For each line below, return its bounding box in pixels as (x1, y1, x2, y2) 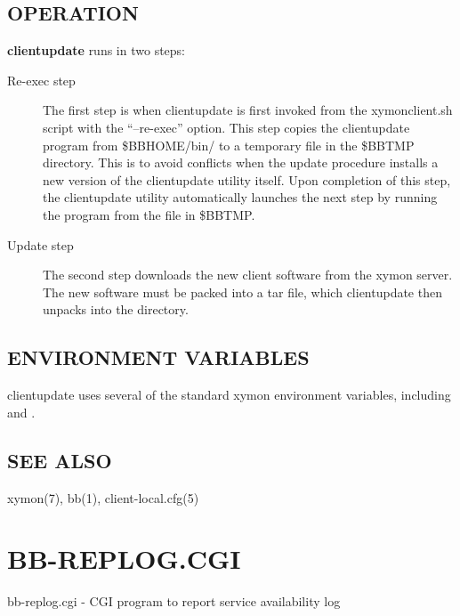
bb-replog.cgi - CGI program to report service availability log (7, 592, 341, 611)
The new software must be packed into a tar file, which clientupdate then (43, 282, 442, 301)
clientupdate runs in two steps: (7, 41, 186, 60)
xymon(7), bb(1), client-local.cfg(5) (7, 488, 199, 507)
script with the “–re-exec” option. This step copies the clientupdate (43, 118, 410, 136)
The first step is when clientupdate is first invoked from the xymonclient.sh (43, 101, 453, 119)
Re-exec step (7, 70, 76, 89)
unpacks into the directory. (43, 300, 189, 319)
